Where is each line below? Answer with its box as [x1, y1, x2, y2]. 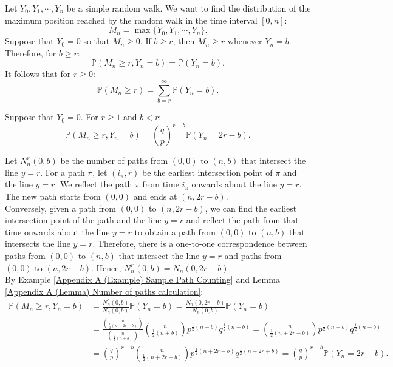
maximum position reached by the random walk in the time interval [5, 13, 258, 26]
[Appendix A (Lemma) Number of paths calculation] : [5, 285, 203, 297]
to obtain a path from [134, 225, 216, 238]
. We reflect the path [55, 178, 132, 190]
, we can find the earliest [205, 201, 297, 214]
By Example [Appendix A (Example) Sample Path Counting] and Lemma [5, 273, 280, 286]
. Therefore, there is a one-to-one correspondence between [92, 237, 307, 250]
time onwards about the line [5, 225, 110, 238]
